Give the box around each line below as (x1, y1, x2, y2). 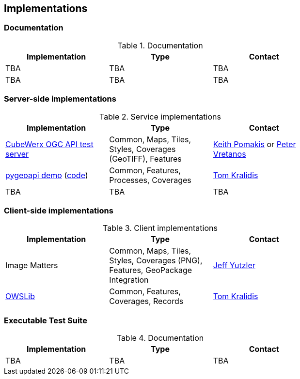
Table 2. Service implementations (99, 111, 221, 121)
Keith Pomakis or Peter (213, 139, 296, 149)
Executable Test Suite (4, 315, 87, 325)
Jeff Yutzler (213, 260, 255, 271)
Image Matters (5, 260, 58, 271)
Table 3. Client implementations (103, 223, 218, 233)
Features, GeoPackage (109, 265, 192, 275)
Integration (109, 275, 149, 285)
